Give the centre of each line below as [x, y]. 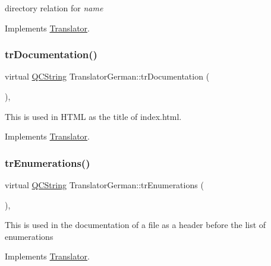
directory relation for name [54, 8]
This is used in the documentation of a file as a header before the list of [135, 225]
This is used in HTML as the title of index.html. [93, 116]
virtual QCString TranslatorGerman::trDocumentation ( [107, 76]
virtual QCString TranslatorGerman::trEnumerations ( [104, 185]
